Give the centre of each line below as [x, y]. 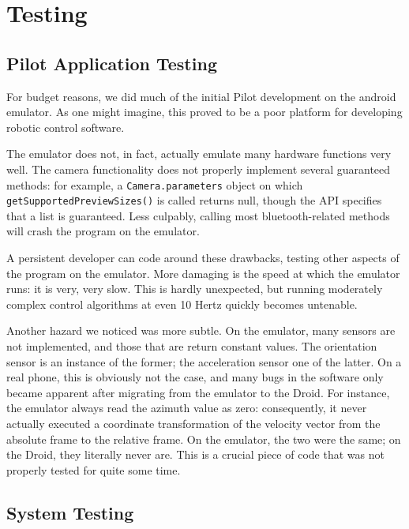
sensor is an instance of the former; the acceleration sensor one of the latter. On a [204, 361]
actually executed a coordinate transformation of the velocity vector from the [193, 423]
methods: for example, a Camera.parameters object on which [155, 184]
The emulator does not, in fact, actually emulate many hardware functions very [199, 154]
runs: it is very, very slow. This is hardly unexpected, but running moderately [195, 289]
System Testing [70, 512]
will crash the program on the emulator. [103, 231]
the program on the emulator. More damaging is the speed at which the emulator [203, 273]
